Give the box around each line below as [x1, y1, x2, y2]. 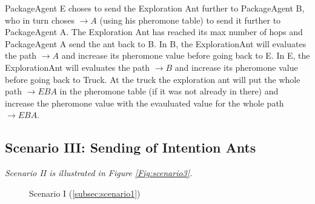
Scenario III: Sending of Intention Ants [5, 138, 256, 157]
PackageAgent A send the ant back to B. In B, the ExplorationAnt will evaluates [5, 37, 307, 50]
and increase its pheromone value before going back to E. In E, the [61, 49, 310, 62]
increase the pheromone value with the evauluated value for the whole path [5, 96, 284, 109]
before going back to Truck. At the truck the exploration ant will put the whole [5, 73, 300, 85]
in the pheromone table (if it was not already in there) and [59, 85, 279, 97]
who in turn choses [5, 13, 75, 26]
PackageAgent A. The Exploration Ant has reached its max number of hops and [5, 25, 303, 38]
